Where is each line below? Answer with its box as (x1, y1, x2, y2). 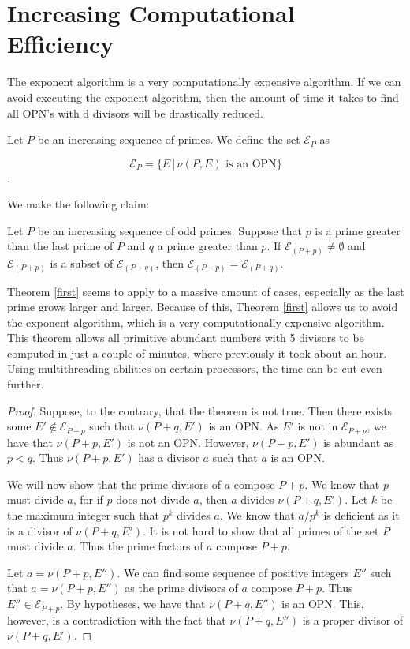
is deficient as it (323, 507, 400, 523)
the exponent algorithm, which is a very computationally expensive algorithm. (7, 313, 385, 330)
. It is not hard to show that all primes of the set (143, 522, 379, 538)
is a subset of (50, 254, 114, 271)
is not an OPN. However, (127, 433, 249, 450)
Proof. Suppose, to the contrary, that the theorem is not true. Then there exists (7, 402, 393, 418)
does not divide (116, 491, 190, 508)
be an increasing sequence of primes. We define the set (37, 131, 300, 148)
